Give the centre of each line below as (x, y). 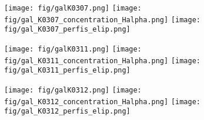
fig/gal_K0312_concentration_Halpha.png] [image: (102, 102)
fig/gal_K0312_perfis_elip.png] (67, 112)
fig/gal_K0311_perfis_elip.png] (67, 71)
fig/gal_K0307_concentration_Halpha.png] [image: (102, 20)
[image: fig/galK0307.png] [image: (73, 8)
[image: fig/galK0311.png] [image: (73, 49)
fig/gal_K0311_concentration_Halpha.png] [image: (102, 61)
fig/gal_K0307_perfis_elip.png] (67, 30)
